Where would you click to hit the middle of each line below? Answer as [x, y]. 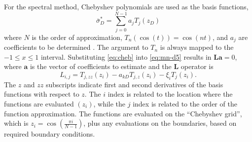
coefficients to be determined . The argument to [76, 47]
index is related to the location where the [170, 94]
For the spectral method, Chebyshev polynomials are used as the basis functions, [126, 6]
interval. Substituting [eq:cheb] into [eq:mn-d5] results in [126, 56]
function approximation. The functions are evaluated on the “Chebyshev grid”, [123, 113]
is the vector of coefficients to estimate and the [101, 66]
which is [16, 123]
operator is [197, 66]
